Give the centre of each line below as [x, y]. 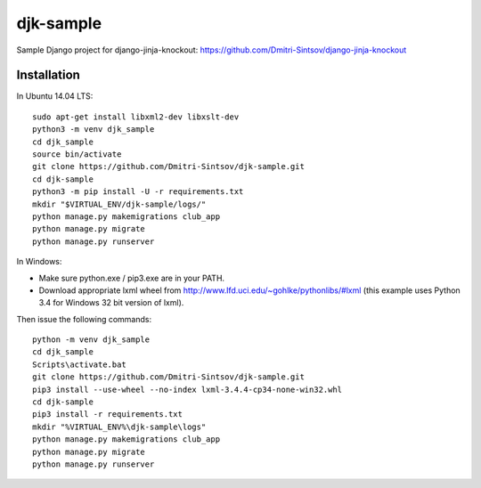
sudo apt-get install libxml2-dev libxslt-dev [136, 117]
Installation [48, 75]
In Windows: [39, 262]
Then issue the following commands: [84, 319]
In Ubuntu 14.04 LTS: [55, 96]
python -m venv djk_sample [91, 340]
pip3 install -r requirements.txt [107, 415]
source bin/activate [77, 155]
